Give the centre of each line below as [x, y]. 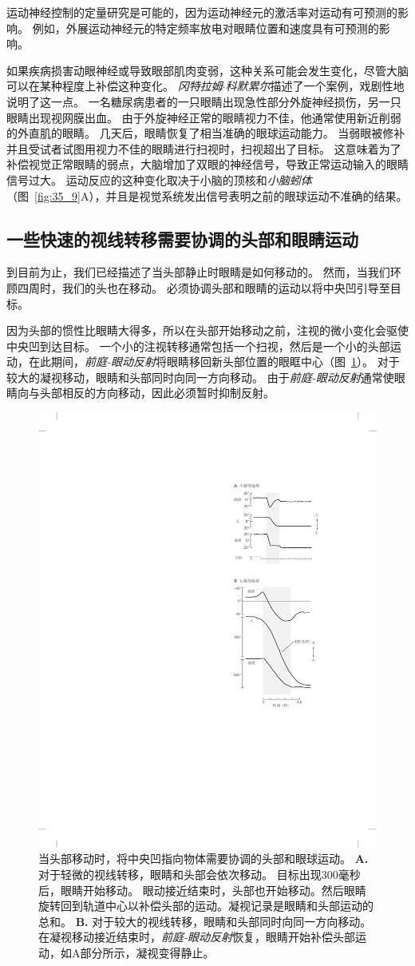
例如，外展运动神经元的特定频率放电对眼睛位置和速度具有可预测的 [206, 28]
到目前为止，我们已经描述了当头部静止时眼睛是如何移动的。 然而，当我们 [198, 272]
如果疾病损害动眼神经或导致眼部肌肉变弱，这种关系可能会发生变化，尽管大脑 [207, 70]
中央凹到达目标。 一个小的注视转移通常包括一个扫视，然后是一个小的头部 [198, 346]
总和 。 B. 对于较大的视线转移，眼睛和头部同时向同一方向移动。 [205, 921]
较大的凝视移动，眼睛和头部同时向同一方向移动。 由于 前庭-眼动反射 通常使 [200, 377]
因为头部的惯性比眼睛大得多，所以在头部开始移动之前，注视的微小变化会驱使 [207, 330]
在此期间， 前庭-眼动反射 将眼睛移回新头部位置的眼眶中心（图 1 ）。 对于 [214, 362]
